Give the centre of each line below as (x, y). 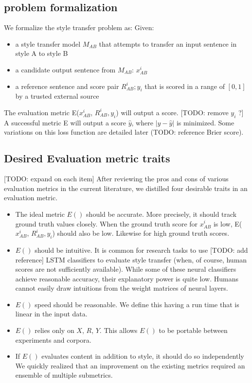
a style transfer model (48, 44)
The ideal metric (40, 214)
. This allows (118, 330)
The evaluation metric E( (42, 112)
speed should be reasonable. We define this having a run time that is (137, 304)
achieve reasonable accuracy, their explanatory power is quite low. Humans (127, 278)
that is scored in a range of (185, 86)
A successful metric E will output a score (65, 122)
